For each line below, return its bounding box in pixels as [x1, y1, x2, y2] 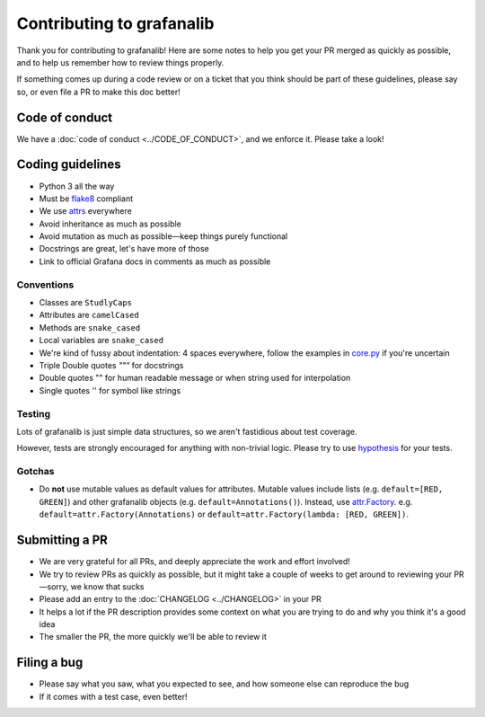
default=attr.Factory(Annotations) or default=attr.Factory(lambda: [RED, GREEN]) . [39, 509, 409, 520]
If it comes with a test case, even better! [39, 691, 188, 702]
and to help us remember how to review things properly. [16, 57, 225, 67]
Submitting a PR [16, 533, 108, 548]
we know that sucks [70, 580, 145, 592]
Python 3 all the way [39, 181, 115, 191]
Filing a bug [16, 655, 84, 670]
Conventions [16, 279, 75, 291]
